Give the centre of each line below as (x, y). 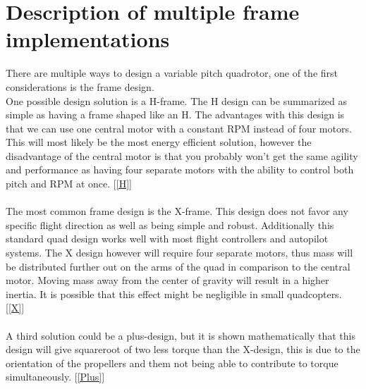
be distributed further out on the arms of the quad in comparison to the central (178, 266)
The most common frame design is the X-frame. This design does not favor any (177, 211)
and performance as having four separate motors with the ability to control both (180, 169)
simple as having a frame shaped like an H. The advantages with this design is (175, 115)
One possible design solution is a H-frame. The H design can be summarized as (177, 100)
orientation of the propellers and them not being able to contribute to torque (172, 363)
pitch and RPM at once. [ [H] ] (69, 184)
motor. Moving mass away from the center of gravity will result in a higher (167, 280)
